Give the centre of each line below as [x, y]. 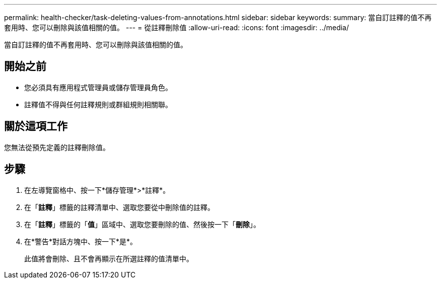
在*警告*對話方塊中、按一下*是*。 [81, 241]
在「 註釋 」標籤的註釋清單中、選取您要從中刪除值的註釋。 [119, 207]
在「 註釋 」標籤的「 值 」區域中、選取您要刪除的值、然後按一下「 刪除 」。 [142, 224]
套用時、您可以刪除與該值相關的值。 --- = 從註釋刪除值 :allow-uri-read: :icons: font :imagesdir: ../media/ [177, 27]
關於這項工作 [36, 126]
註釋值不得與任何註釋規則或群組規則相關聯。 [98, 104]
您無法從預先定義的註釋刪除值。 [57, 147]
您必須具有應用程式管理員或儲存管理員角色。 [98, 87]
